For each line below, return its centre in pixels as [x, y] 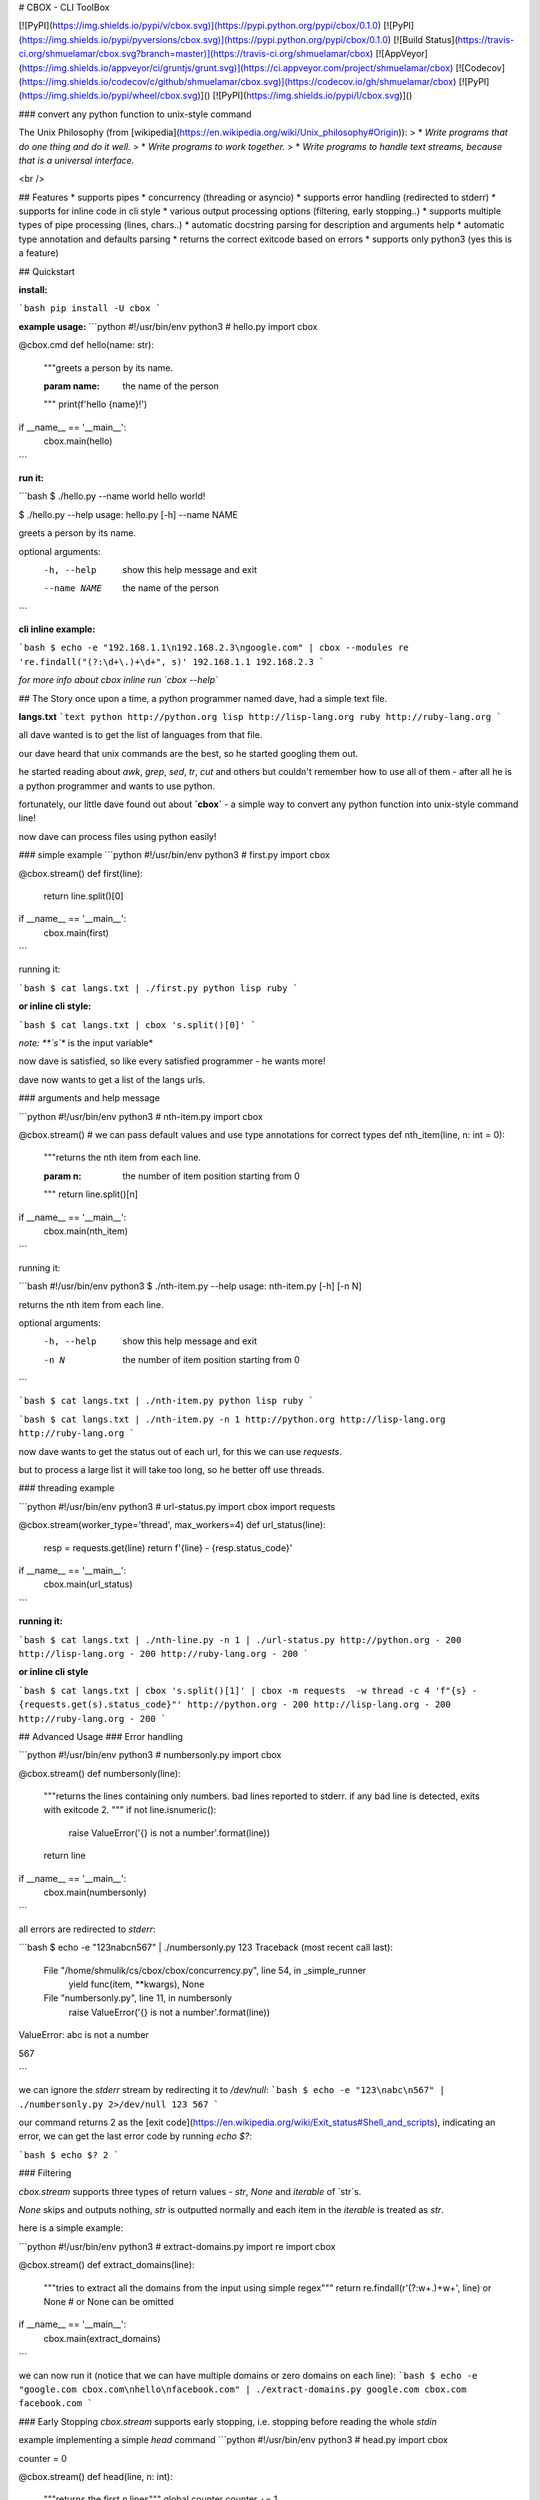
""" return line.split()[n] [91, 1194]
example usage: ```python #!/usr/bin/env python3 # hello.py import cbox [168, 326]
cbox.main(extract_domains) [102, 2338]
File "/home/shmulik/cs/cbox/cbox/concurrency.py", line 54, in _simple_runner [205, 1970]
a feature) [38, 253]
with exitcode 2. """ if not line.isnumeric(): [130, 1810]
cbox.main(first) [76, 932]
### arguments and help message [89, 1098]
